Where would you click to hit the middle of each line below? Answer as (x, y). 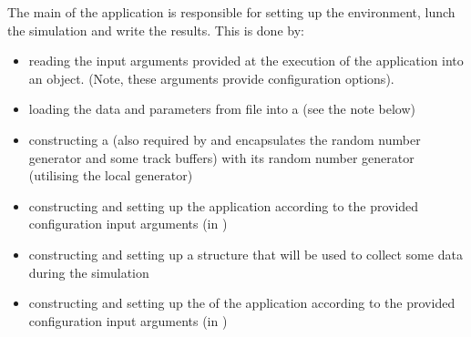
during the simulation (89, 272)
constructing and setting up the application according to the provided (224, 205)
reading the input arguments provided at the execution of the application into (246, 61)
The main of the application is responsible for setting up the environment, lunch (231, 12)
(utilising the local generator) (111, 175)
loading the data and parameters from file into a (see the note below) (222, 109)
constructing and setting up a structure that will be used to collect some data (246, 254)
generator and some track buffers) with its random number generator (221, 157)
